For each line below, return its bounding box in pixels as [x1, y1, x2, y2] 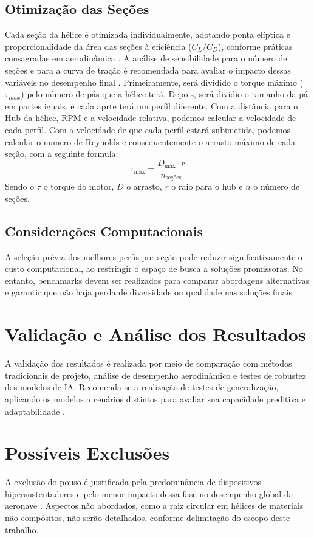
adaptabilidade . [5, 404, 65, 417]
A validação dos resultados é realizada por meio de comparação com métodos [5, 357, 292, 370]
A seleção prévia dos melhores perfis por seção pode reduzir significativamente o [5, 250, 302, 263]
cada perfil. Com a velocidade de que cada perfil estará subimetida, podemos [5, 123, 291, 136]
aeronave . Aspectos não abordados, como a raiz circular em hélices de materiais [5, 499, 304, 512]
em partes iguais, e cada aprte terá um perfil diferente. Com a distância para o [5, 99, 298, 112]
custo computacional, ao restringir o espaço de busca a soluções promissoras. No [5, 262, 303, 275]
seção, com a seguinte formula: [5, 147, 118, 160]
